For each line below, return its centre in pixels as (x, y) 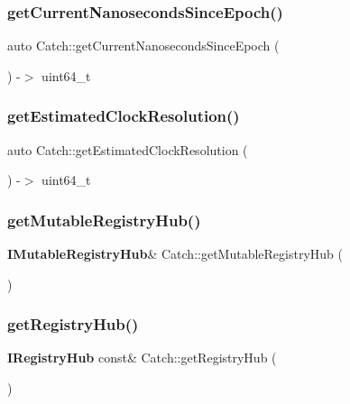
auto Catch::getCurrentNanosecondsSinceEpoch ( (143, 46)
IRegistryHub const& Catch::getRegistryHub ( (142, 358)
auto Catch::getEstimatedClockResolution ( (128, 149)
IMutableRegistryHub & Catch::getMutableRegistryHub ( (175, 254)
